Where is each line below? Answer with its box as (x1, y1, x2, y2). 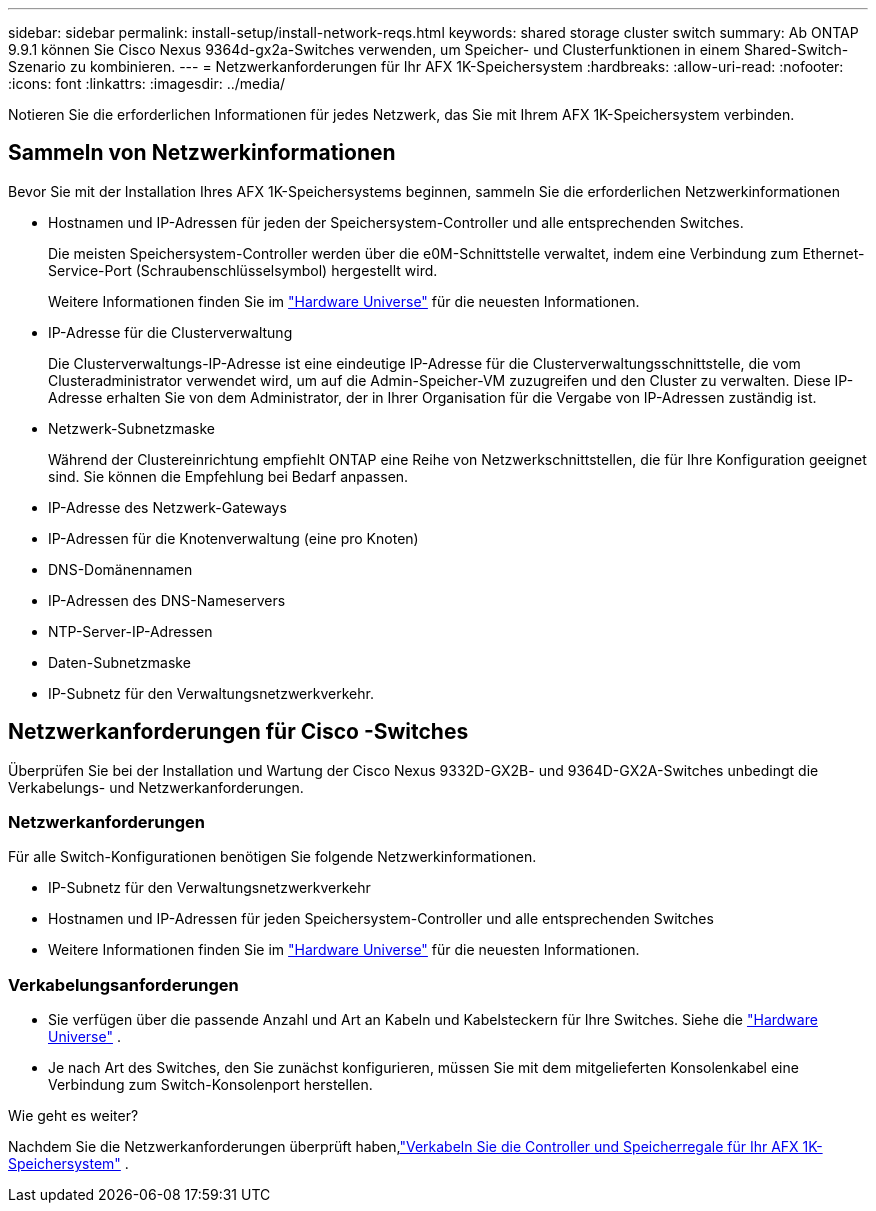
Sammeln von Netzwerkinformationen (8, 140, 396, 166)
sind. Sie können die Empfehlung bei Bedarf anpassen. (48, 467, 409, 485)
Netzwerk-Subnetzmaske (48, 419, 215, 437)
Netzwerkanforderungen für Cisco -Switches (8, 719, 469, 745)
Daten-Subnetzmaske (48, 653, 191, 671)
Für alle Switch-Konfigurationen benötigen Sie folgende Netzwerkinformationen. (8, 848, 537, 866)
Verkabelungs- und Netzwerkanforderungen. (8, 778, 304, 796)
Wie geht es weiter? (8, 1107, 139, 1125)
